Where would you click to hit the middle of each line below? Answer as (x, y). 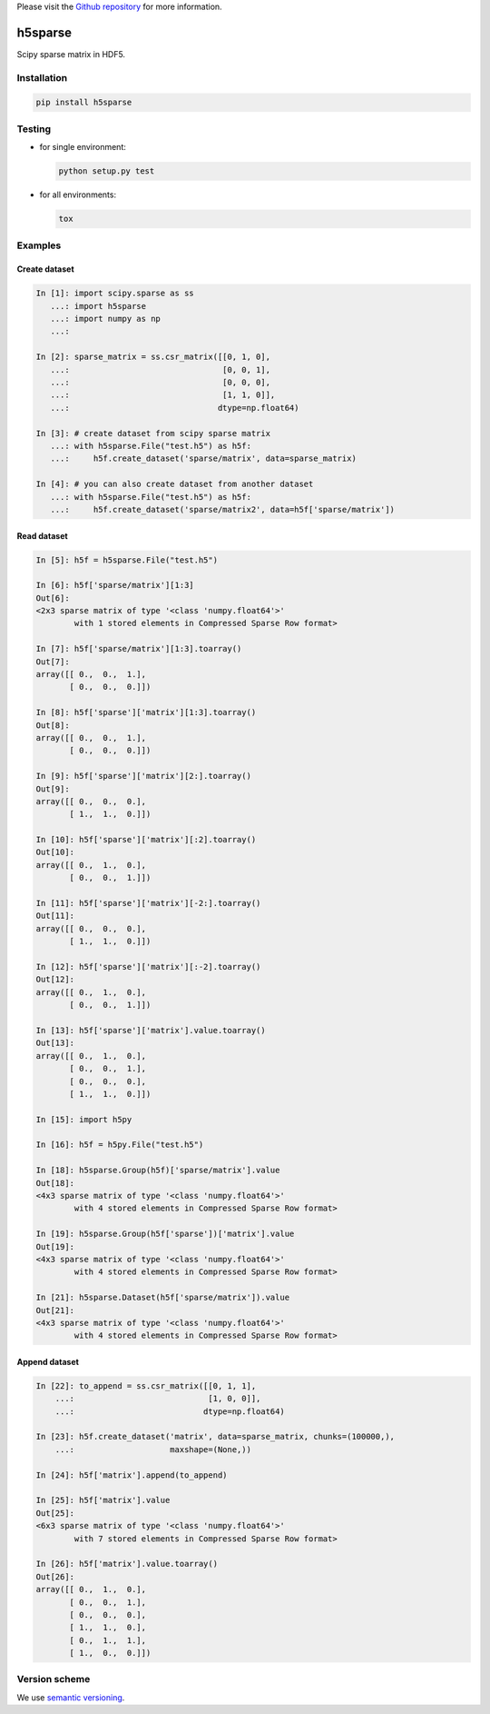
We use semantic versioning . (71, 1697)
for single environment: (83, 147)
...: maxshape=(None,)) (153, 1449)
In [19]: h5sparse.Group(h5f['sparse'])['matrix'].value (165, 1234)
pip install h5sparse (84, 103)
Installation (42, 77)
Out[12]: (55, 980)
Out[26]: (55, 1576)
